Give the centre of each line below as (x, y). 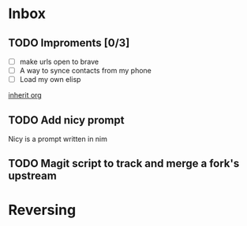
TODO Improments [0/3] (69, 43)
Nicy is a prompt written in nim (58, 139)
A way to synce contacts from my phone (85, 71)
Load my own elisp (50, 80)
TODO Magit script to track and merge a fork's (124, 163)
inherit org (25, 95)
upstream (32, 176)
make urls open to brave (59, 61)
